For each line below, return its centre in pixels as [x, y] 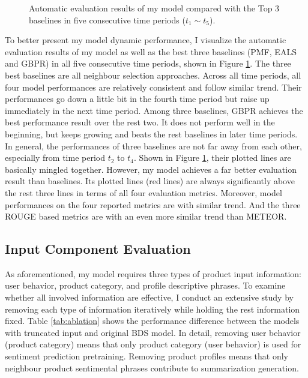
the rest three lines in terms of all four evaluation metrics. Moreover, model [143, 192]
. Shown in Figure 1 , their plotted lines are [212, 157]
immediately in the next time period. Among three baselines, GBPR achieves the [154, 110]
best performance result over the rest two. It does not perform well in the [140, 122]
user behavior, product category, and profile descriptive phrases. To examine [145, 285]
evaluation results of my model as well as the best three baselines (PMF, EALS [151, 51]
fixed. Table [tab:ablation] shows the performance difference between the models [152, 321]
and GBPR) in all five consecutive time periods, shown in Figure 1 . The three [148, 63]
